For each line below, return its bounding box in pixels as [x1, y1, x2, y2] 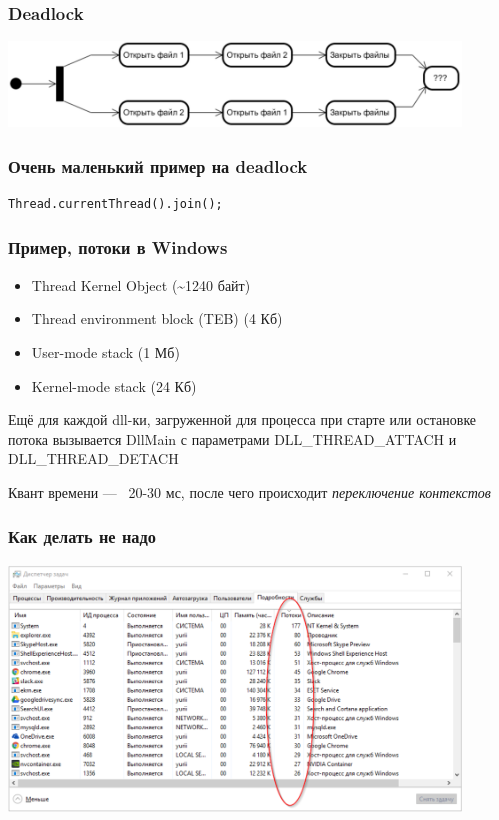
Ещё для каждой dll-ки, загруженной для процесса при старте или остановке [8, 409, 477, 430]
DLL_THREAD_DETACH [8, 448, 179, 469]
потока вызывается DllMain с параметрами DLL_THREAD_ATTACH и [8, 428, 457, 449]
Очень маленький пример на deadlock [8, 153, 308, 178]
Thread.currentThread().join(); [8, 196, 223, 211]
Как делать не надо [8, 524, 156, 549]
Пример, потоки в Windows [8, 235, 228, 260]
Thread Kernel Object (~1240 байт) [31, 274, 251, 295]
